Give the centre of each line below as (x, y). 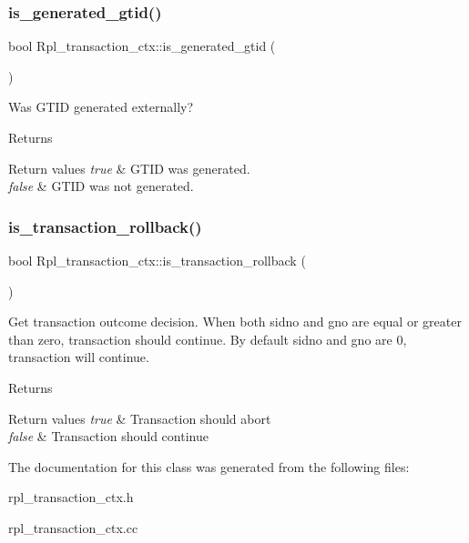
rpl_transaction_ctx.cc (73, 527)
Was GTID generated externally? (101, 107)
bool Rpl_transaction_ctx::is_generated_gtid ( (142, 46)
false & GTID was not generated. (101, 186)
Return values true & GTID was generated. (129, 168)
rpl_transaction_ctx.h (71, 497)
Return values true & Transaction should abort (140, 418)
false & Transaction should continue (108, 436)
